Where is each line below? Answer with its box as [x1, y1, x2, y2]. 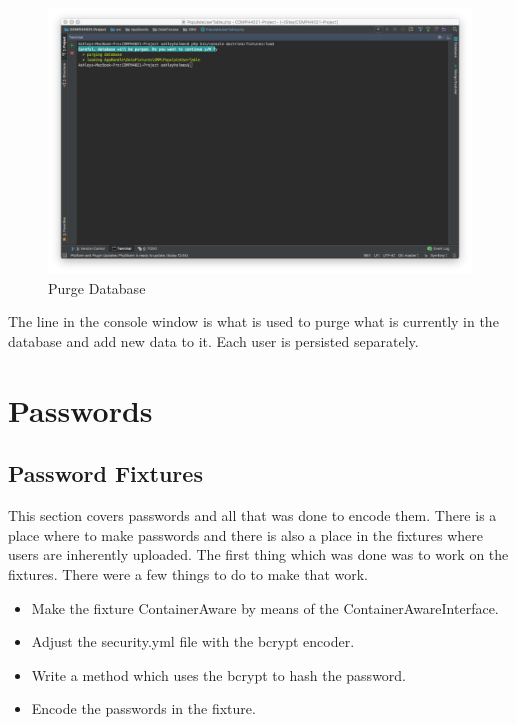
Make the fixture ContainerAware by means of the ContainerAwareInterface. [31, 597, 499, 618]
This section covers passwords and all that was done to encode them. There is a [8, 505, 497, 526]
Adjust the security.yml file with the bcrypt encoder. [31, 631, 355, 652]
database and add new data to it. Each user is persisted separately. [8, 331, 419, 352]
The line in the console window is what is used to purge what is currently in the [8, 311, 499, 332]
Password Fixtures [8, 458, 203, 489]
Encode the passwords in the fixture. [31, 698, 256, 719]
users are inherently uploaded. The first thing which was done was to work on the [8, 544, 509, 565]
